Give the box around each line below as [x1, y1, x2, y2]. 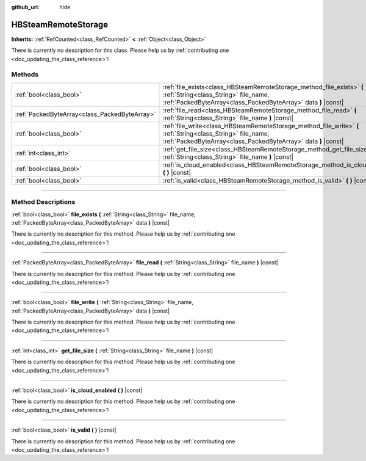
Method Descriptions [11, 198, 76, 206]
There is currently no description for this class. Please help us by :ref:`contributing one [11, 46, 229, 54]
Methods [11, 70, 39, 79]
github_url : [11, 4, 40, 10]
